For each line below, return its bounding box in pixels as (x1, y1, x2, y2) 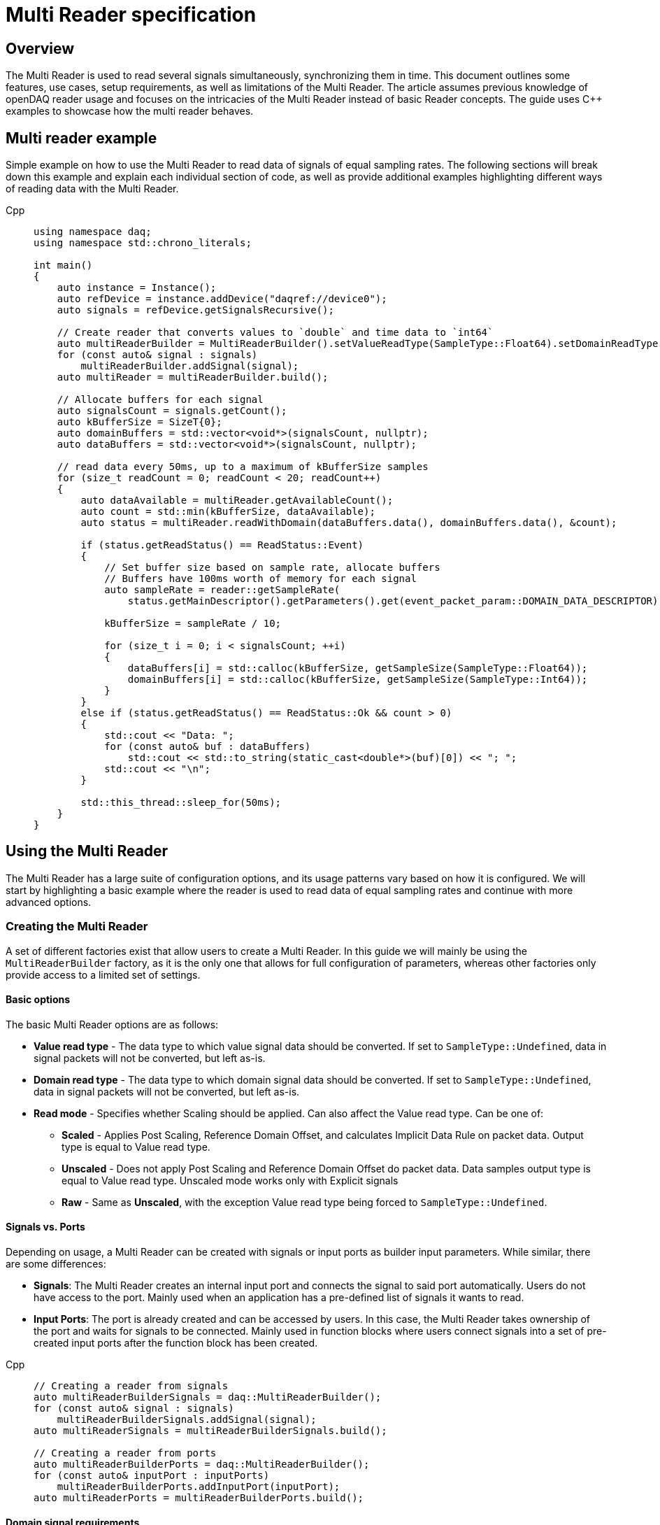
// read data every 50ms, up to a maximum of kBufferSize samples (57, 461, 429, 473)
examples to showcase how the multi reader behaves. (6, 105, 254, 118)
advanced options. (6, 895, 92, 908)
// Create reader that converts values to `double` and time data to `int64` (57, 327, 494, 339)
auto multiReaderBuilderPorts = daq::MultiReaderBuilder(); (34, 1459, 370, 1470)
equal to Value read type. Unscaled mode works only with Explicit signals (62, 1174, 399, 1186)
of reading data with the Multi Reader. (6, 183, 179, 195)
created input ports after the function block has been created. (34, 1337, 318, 1349)
